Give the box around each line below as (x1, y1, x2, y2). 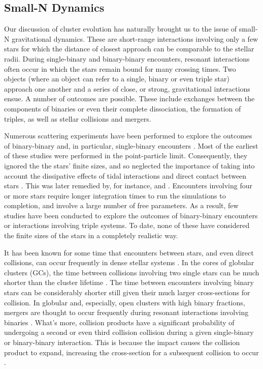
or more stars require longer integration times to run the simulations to (4, 190, 226, 201)
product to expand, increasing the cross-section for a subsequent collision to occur (4, 347, 259, 357)
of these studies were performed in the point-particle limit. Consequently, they (4, 150, 248, 161)
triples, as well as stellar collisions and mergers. (4, 113, 151, 124)
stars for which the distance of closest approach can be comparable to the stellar (4, 43, 254, 54)
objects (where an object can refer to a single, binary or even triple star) (4, 73, 229, 84)
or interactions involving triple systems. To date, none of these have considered (4, 220, 250, 231)
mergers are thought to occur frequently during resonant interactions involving (4, 307, 249, 318)
